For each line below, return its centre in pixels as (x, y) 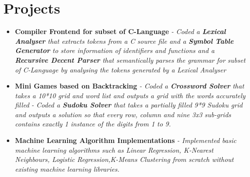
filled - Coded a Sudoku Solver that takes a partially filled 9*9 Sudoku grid (129, 105)
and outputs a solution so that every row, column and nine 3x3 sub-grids (123, 114)
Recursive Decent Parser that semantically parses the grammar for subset (130, 60)
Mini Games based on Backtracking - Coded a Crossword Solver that (129, 86)
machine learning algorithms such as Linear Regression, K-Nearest (114, 150)
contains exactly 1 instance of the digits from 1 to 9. (93, 124)
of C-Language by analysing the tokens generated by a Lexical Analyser (120, 69)
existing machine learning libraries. (67, 168)
